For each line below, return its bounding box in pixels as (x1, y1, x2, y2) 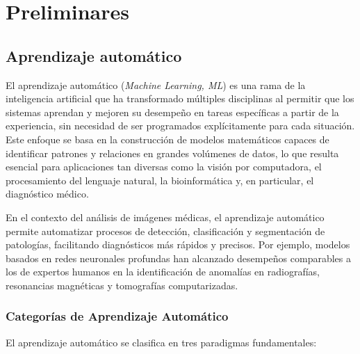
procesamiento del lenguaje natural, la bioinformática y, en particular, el (6, 172, 314, 187)
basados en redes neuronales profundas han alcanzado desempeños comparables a (6, 250, 351, 265)
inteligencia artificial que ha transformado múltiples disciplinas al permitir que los (6, 91, 354, 106)
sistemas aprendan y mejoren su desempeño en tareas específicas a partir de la (6, 104, 339, 119)
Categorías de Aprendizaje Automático (6, 307, 229, 325)
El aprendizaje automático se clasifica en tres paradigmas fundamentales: (6, 335, 317, 349)
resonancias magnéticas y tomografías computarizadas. (6, 277, 238, 292)
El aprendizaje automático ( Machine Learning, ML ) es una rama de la (6, 77, 306, 92)
